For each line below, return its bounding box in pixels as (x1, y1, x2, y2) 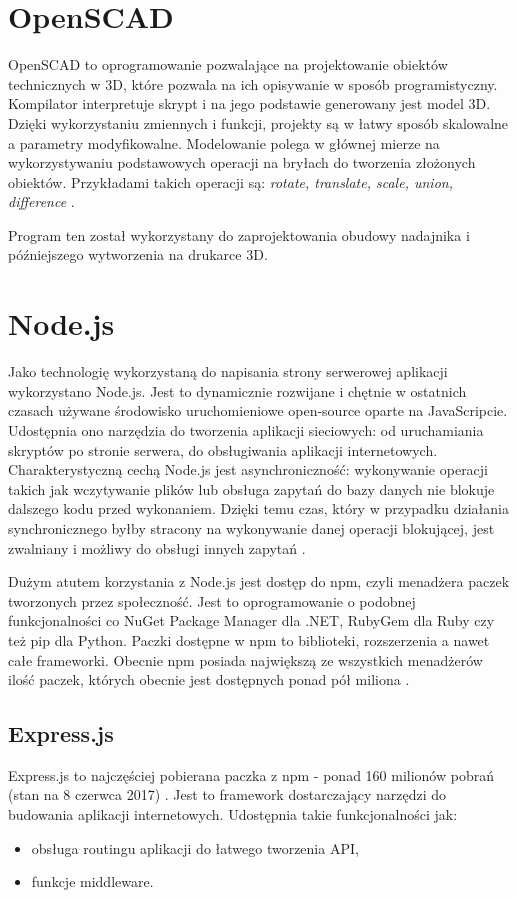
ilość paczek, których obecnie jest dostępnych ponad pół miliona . (8, 669, 410, 690)
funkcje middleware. (31, 871, 154, 892)
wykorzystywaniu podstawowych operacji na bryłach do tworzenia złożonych (8, 152, 476, 173)
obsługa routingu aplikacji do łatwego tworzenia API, (31, 837, 359, 858)
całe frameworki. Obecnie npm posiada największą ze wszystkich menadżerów (8, 649, 483, 670)
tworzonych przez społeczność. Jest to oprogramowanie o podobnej (8, 590, 416, 611)
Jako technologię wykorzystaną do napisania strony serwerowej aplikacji (8, 361, 448, 382)
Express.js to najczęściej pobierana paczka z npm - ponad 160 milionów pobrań (8, 764, 494, 785)
